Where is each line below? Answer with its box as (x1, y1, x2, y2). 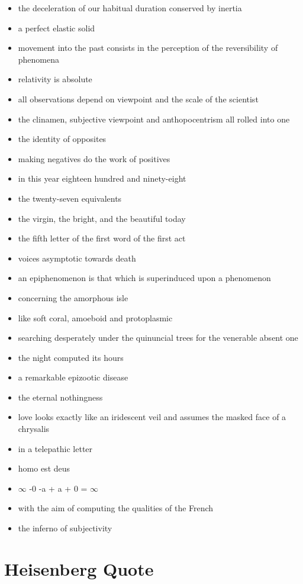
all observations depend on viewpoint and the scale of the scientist (18, 92, 259, 105)
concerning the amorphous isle (18, 291, 128, 304)
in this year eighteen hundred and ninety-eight (18, 172, 186, 185)
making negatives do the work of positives (18, 152, 170, 164)
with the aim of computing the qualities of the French (18, 502, 214, 514)
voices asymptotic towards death (18, 251, 136, 264)
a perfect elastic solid (18, 21, 95, 34)
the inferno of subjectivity (18, 522, 112, 534)
